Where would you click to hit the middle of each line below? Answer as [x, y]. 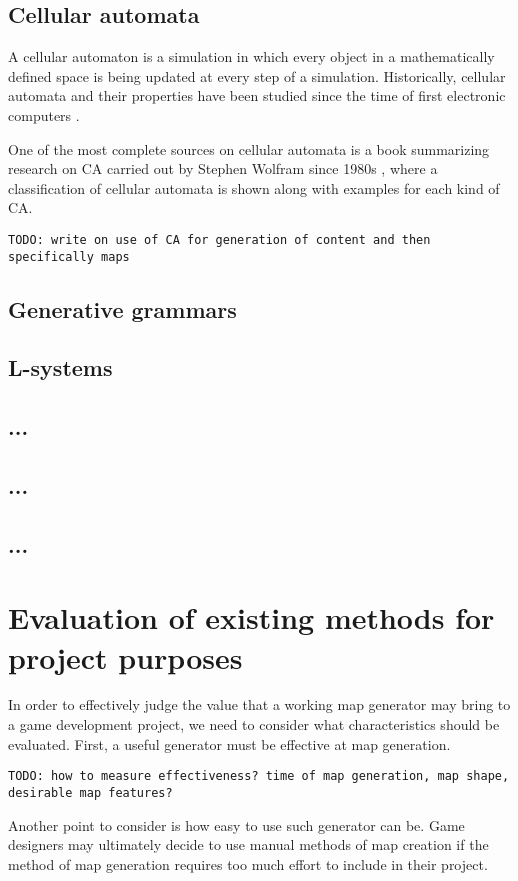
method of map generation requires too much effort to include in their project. [248, 863]
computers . [44, 114]
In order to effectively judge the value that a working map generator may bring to [259, 704]
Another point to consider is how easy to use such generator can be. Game [236, 824]
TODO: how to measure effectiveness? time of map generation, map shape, [259, 776]
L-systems [60, 367]
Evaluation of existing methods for [251, 617]
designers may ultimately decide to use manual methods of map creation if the [248, 844]
